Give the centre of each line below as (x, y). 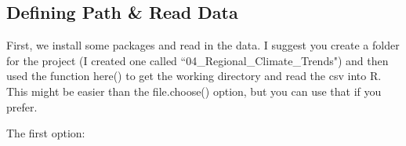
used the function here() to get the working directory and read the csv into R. (194, 76)
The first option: (46, 133)
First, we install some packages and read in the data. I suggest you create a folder (203, 45)
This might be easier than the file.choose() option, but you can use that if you (194, 91)
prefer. (22, 106)
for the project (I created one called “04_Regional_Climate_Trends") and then (198, 60)
